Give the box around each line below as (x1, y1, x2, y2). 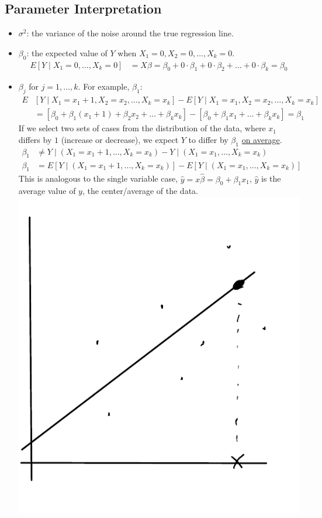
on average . (241, 133, 282, 145)
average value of (18, 185, 76, 197)
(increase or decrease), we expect (61, 133, 179, 145)
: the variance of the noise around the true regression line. (26, 27, 234, 39)
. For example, (78, 80, 130, 93)
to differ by (188, 133, 228, 145)
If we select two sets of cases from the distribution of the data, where (18, 122, 266, 134)
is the (261, 172, 281, 185)
